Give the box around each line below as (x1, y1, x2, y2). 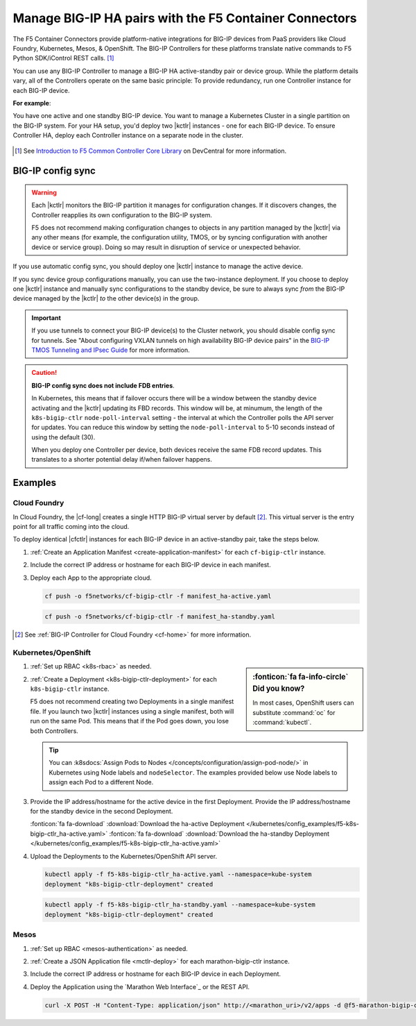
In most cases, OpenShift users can (252, 698, 354, 707)
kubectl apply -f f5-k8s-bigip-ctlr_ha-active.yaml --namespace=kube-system (44, 871, 312, 878)
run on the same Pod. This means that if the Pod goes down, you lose (30, 717, 229, 725)
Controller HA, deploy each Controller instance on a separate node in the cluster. (12, 131, 244, 140)
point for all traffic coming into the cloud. (12, 523, 130, 530)
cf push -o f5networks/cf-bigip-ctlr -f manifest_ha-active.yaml (44, 592, 272, 600)
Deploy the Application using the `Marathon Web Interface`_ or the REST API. (30, 982, 250, 991)
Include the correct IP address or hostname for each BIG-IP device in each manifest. (30, 561, 271, 569)
